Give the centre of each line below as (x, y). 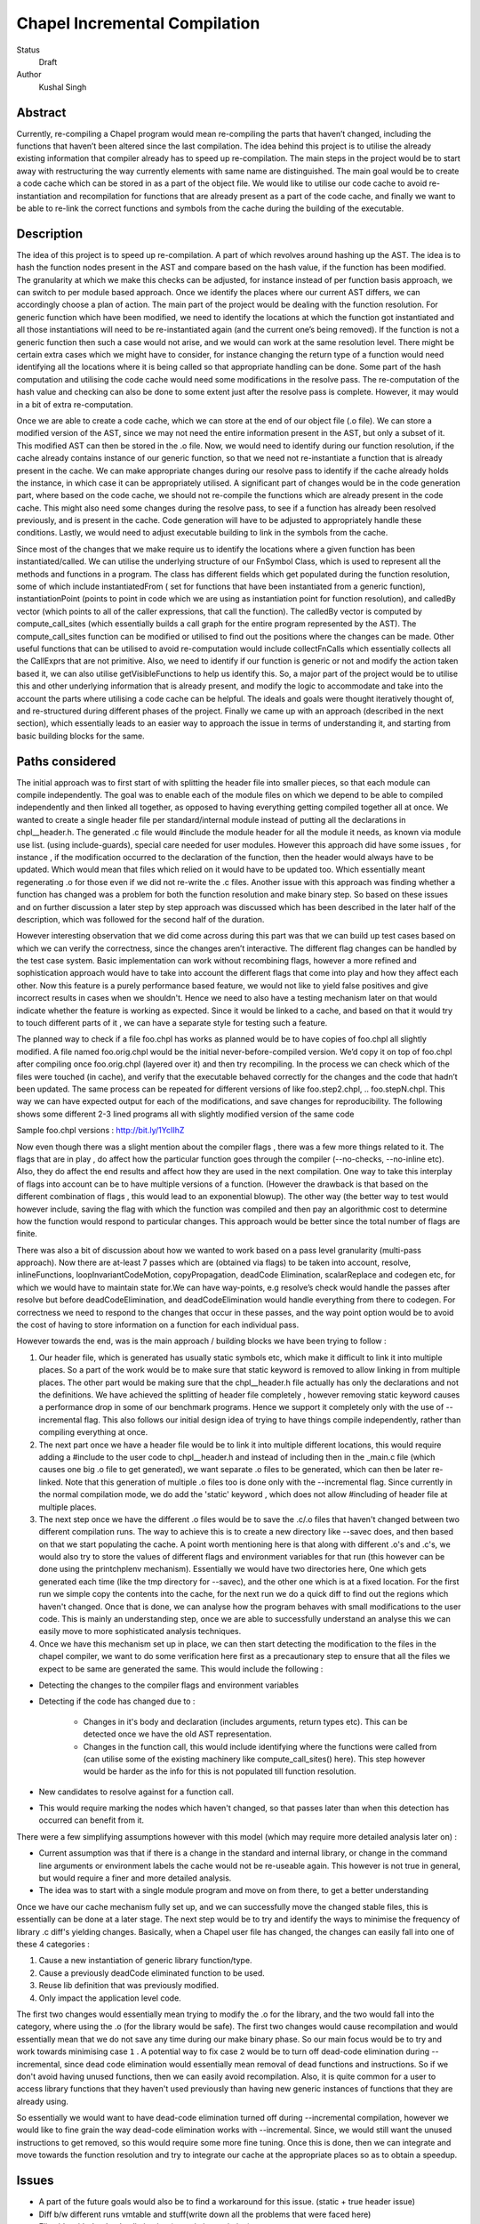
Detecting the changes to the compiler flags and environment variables (169, 1685)
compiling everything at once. (93, 1432)
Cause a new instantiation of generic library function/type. (145, 1961)
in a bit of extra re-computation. (75, 404)
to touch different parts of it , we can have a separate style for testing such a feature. (172, 1023)
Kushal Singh (63, 87)
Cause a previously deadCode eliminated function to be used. (152, 1973)
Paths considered (66, 761)
